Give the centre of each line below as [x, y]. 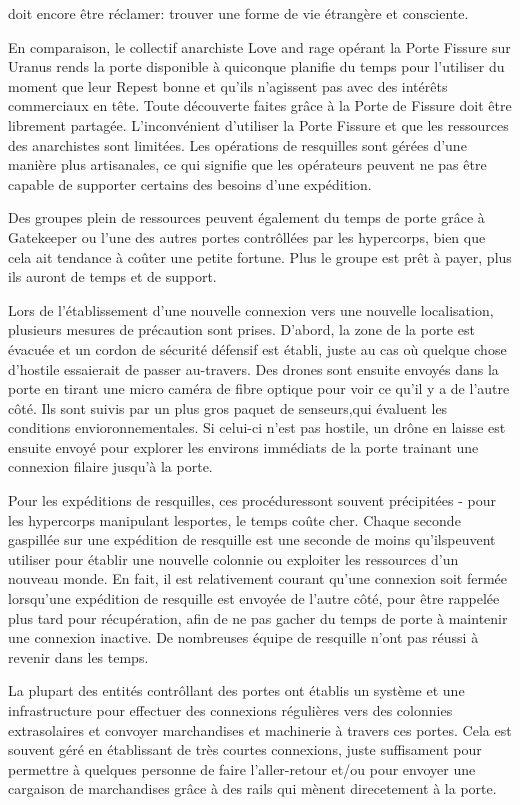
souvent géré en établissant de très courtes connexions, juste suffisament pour [245, 749]
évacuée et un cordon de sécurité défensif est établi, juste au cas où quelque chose [257, 348]
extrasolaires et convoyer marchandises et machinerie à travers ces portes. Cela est [260, 729]
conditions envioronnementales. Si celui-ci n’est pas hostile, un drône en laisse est [257, 427]
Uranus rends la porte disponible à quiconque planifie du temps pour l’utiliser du [256, 66]
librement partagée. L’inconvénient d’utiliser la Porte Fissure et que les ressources [258, 124]
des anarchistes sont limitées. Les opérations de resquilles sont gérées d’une [237, 144]
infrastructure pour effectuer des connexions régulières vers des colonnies [230, 710]
